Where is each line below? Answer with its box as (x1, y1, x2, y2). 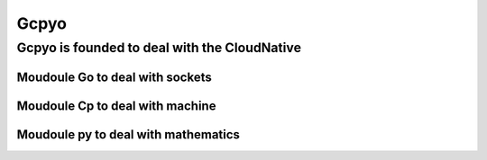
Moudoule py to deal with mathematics (16, 127, 241, 142)
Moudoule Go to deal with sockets (16, 69, 212, 84)
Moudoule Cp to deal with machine (16, 98, 216, 113)
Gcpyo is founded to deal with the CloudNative (16, 40, 302, 56)
